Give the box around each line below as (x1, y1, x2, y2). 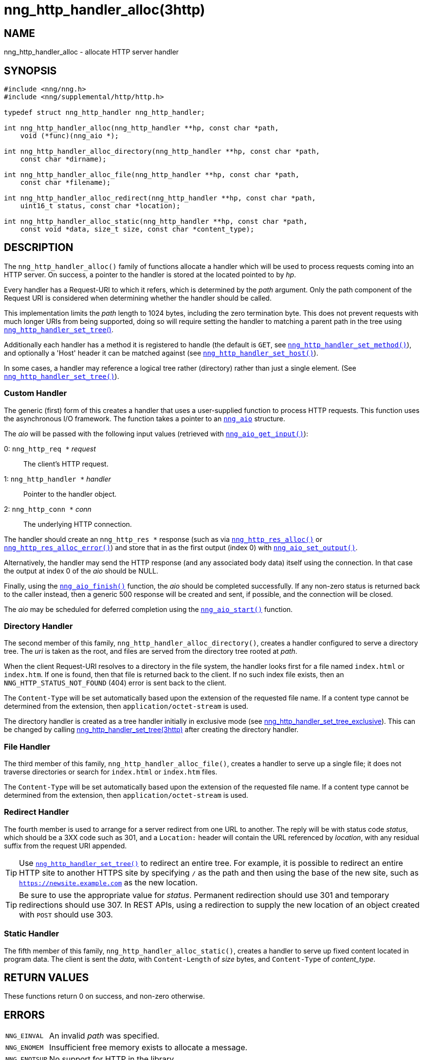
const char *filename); (20, 179, 111, 187)
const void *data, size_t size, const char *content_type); (20, 225, 255, 234)
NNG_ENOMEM (5, 1043, 44, 1051)
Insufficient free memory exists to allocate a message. (49, 1042, 248, 1053)
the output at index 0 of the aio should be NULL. (4, 566, 158, 575)
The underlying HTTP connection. (23, 520, 132, 528)
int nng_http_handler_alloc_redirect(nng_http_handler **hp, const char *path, (4, 194, 316, 202)
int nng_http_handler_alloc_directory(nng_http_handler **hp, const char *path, (4, 147, 320, 156)
